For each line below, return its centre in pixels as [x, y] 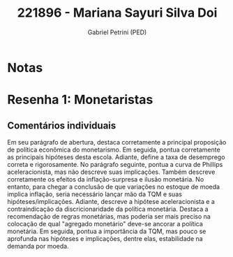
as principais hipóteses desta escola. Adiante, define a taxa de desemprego [116, 157]
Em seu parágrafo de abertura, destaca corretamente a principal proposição [117, 142]
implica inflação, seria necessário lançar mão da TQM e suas [95, 194]
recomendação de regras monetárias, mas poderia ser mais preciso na [109, 216]
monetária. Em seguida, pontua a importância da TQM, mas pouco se [107, 231]
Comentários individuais [62, 125]
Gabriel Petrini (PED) [117, 32]
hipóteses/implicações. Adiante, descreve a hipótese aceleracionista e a [111, 201]
